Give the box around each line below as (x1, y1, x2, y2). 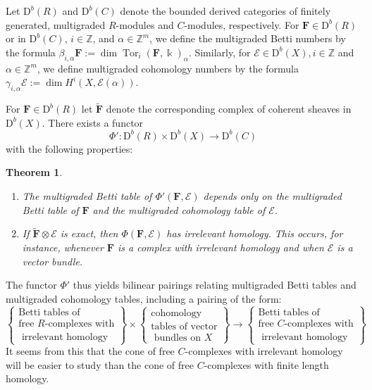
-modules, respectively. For (184, 17, 299, 32)
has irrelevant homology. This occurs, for (166, 226, 343, 241)
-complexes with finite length (204, 357, 329, 372)
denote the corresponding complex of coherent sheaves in (106, 101, 352, 116)
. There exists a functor (42, 115, 144, 130)
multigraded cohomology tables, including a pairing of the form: (6, 291, 282, 306)
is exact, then (60, 226, 118, 241)
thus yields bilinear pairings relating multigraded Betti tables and (73, 277, 356, 292)
